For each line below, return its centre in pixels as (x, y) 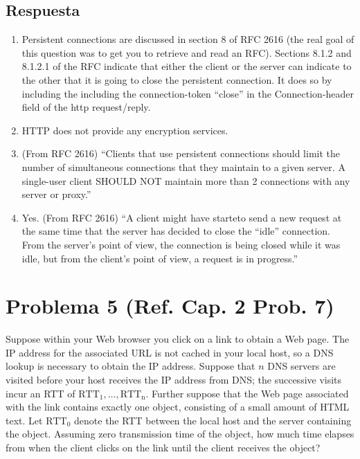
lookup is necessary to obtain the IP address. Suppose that (130, 366)
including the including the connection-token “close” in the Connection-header (188, 93)
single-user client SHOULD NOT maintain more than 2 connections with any (186, 180)
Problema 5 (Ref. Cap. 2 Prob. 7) (170, 306)
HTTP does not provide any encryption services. (125, 130)
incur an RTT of (40, 393)
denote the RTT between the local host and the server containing (213, 420)
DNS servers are (301, 366)
